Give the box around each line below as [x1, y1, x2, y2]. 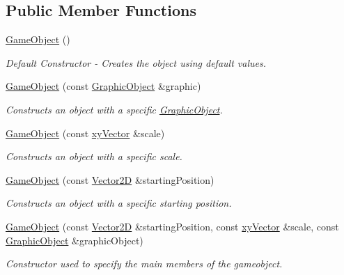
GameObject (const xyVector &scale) [6, 125, 165, 140]
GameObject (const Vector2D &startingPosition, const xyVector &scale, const [6, 219, 339, 233]
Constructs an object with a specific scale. [6, 149, 182, 164]
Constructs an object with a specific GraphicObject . [6, 102, 223, 116]
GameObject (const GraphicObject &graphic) [6, 79, 201, 93]
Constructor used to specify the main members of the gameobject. [6, 256, 283, 271]
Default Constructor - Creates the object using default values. [6, 55, 266, 70]
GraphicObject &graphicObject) [6, 233, 143, 247]
